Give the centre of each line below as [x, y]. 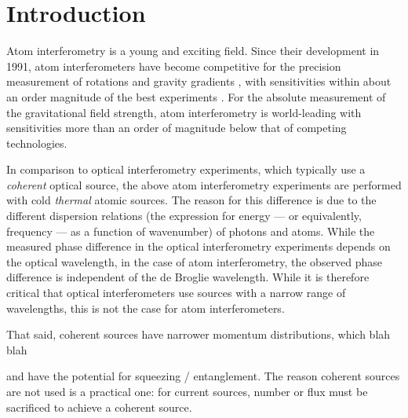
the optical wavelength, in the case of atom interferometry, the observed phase [195, 261]
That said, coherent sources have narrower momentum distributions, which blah [199, 334]
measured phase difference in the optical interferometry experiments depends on [199, 246]
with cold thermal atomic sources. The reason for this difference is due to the [191, 200]
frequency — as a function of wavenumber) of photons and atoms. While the [191, 231]
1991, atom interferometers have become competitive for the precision [174, 66]
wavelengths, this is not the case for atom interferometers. [146, 308]
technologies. [37, 143]
